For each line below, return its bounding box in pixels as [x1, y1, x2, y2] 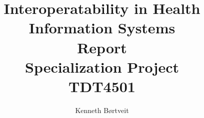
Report [77, 37, 127, 57]
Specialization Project [24, 56, 179, 77]
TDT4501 [68, 76, 135, 96]
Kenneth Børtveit [75, 105, 129, 115]
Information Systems [28, 17, 175, 38]
